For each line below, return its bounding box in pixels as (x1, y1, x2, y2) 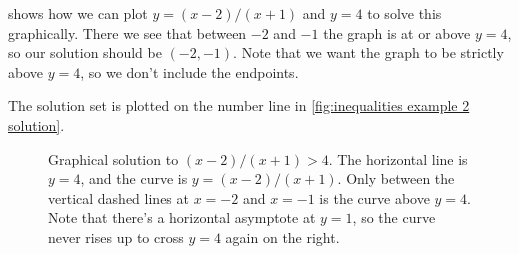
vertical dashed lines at (48, 187, 189, 208)
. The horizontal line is (328, 148, 468, 169)
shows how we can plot (8, 3, 148, 23)
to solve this (367, 3, 442, 23)
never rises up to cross (48, 226, 184, 247)
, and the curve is (80, 168, 188, 189)
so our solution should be (8, 42, 162, 63)
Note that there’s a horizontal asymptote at (48, 207, 316, 228)
